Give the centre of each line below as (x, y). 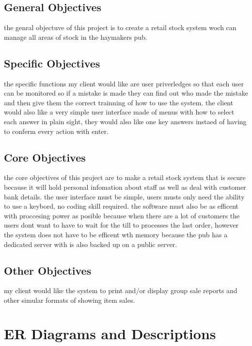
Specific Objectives (52, 63)
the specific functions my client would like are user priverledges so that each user (124, 83)
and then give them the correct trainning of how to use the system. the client (119, 102)
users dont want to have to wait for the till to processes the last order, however (121, 225)
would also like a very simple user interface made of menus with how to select (119, 112)
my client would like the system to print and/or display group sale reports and (121, 290)
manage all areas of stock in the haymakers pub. (76, 37)
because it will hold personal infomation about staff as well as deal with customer (125, 187)
